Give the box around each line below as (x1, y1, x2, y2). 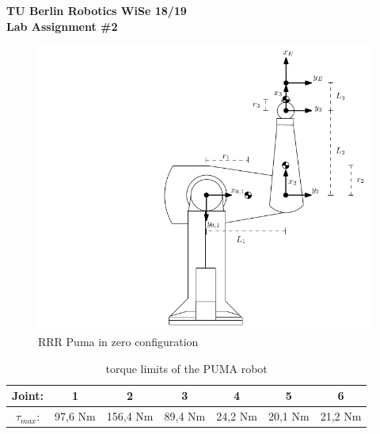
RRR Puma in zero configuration (38, 333, 199, 350)
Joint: (12, 387, 44, 404)
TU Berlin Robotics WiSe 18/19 (6, 2, 187, 18)
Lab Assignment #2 (6, 17, 118, 34)
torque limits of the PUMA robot (105, 360, 268, 376)
